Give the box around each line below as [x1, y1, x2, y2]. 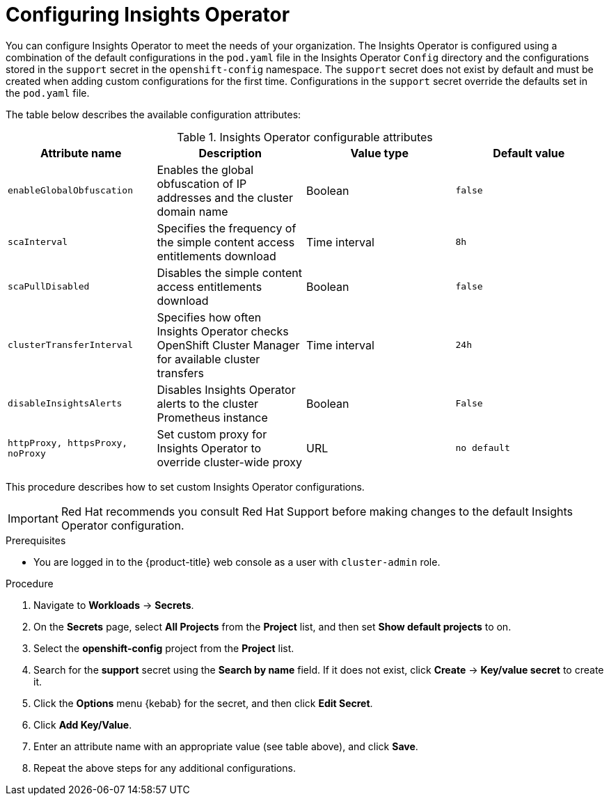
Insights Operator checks [157, 324, 289, 338]
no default [455, 443, 510, 454]
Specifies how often [157, 310, 262, 324]
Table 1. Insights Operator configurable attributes [177, 129, 433, 144]
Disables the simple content [157, 265, 302, 280]
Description [198, 145, 262, 160]
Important [8, 511, 58, 525]
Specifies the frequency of [157, 221, 296, 235]
